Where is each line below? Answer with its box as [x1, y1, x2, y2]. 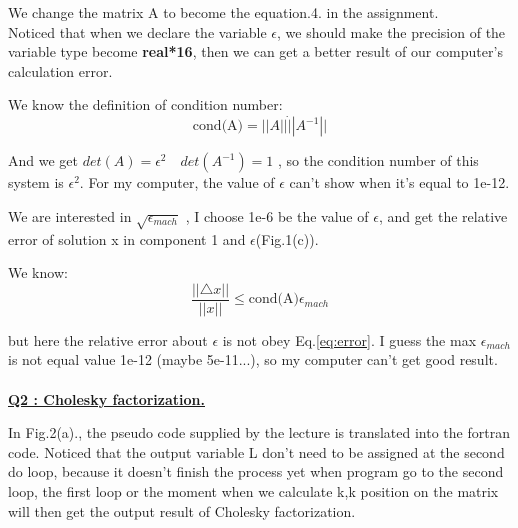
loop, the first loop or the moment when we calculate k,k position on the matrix [8, 480, 499, 501]
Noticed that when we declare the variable [8, 21, 267, 42]
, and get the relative [378, 205, 508, 226]
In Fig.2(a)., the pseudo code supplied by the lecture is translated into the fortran [8, 422, 510, 443]
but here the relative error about [8, 329, 208, 350]
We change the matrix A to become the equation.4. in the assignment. [8, 2, 439, 22]
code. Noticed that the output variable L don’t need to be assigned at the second [8, 441, 505, 462]
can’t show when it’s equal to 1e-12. [289, 172, 510, 193]
